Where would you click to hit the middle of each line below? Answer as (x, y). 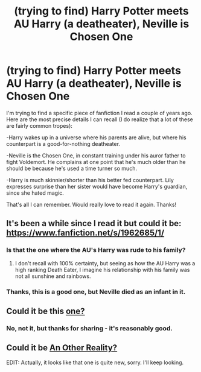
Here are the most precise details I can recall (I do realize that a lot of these (100, 119)
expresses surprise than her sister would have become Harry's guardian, (97, 186)
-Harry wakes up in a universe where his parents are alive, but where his (96, 137)
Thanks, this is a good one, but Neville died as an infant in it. (96, 292)
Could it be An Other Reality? (62, 348)
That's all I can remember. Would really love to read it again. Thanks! (91, 204)
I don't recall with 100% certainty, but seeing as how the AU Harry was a (105, 263)
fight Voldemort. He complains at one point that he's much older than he (96, 162)
